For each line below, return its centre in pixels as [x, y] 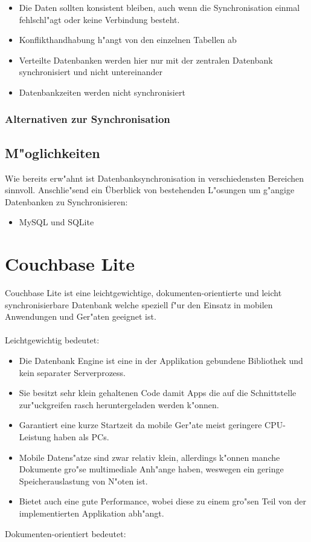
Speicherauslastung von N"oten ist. [83, 481]
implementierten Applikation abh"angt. [91, 513]
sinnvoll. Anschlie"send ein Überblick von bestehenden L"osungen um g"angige [150, 190]
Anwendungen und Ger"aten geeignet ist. [81, 316]
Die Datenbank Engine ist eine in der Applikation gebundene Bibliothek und [161, 361]
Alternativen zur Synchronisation [88, 119]
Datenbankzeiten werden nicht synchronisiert [102, 92]
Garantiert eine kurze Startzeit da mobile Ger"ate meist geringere [140, 425]
